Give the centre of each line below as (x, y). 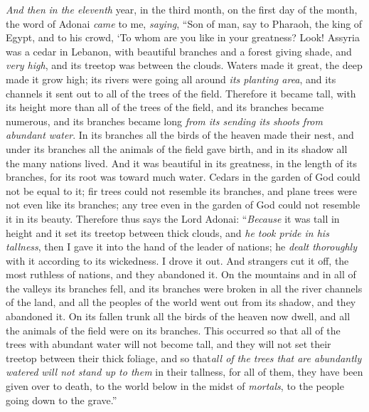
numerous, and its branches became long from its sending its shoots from (164, 121)
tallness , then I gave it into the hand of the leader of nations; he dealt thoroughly (181, 247)
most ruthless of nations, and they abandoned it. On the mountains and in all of (181, 274)
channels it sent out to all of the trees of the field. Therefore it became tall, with (181, 93)
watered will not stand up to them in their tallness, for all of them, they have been (184, 372)
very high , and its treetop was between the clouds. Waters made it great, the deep (184, 65)
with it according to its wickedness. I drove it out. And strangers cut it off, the (177, 260)
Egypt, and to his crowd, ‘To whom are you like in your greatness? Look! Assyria (183, 37)
